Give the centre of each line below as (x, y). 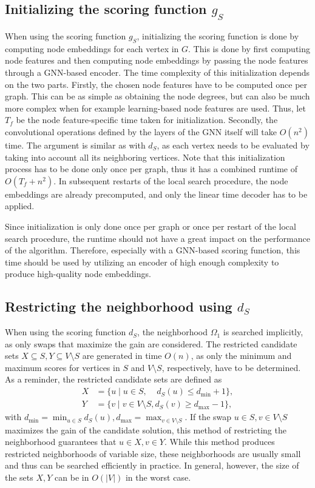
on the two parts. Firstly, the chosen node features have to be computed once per (156, 84)
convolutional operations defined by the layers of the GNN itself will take (141, 131)
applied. (20, 206)
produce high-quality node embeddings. (78, 274)
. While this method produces (220, 442)
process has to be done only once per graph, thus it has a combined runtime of (151, 169)
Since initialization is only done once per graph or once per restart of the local (151, 226)
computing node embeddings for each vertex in (92, 48)
